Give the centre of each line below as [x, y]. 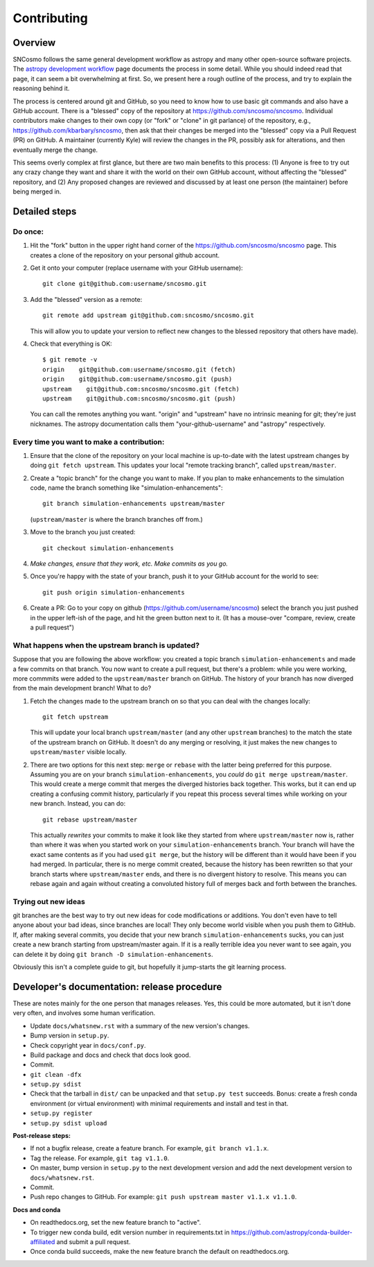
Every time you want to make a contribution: [89, 442]
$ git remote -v [70, 360]
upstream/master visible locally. [79, 752]
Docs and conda [37, 1209]
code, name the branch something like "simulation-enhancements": [126, 488]
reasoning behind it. [41, 88]
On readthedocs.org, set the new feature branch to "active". [116, 1223]
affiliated [43, 1241]
